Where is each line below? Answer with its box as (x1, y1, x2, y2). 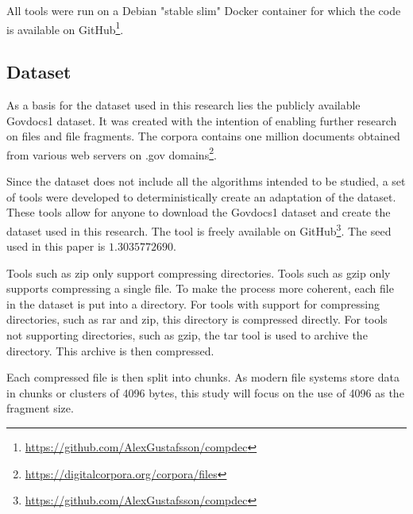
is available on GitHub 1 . (6, 18, 124, 37)
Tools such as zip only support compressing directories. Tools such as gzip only (6, 264, 391, 281)
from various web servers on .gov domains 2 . (6, 144, 217, 163)
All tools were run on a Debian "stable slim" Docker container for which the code (6, 2, 401, 18)
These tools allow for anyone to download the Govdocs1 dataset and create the (6, 204, 391, 221)
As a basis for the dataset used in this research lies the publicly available (6, 97, 361, 113)
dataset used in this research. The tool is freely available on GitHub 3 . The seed (6, 220, 392, 239)
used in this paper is (6, 238, 106, 255)
